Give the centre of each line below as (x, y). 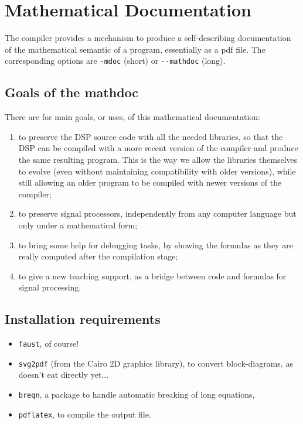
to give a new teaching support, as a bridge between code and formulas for (152, 276)
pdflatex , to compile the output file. (85, 414)
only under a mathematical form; (78, 225)
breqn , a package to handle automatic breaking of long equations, (137, 394)
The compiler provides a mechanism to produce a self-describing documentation (148, 38)
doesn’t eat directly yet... (64, 375)
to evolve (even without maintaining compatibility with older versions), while (157, 171)
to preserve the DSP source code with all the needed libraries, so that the (151, 136)
